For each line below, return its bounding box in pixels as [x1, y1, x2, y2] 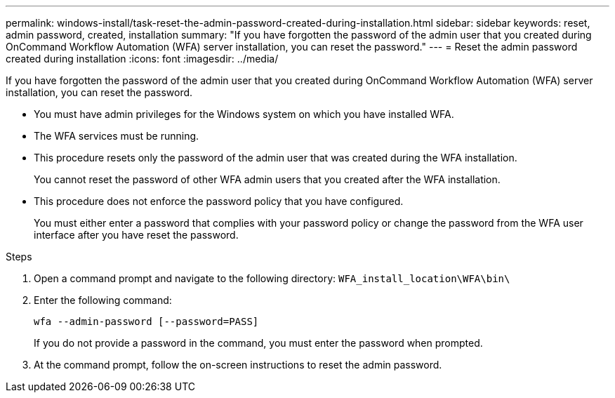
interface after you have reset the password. [34, 229, 239, 241]
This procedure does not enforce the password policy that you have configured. [34, 195, 404, 207]
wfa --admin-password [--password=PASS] [34, 316, 259, 327]
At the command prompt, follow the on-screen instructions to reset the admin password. [34, 359, 442, 371]
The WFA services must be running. [34, 130, 199, 142]
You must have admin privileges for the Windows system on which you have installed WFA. [34, 108, 454, 120]
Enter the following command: [34, 294, 172, 306]
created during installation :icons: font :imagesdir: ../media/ [6, 53, 279, 65]
